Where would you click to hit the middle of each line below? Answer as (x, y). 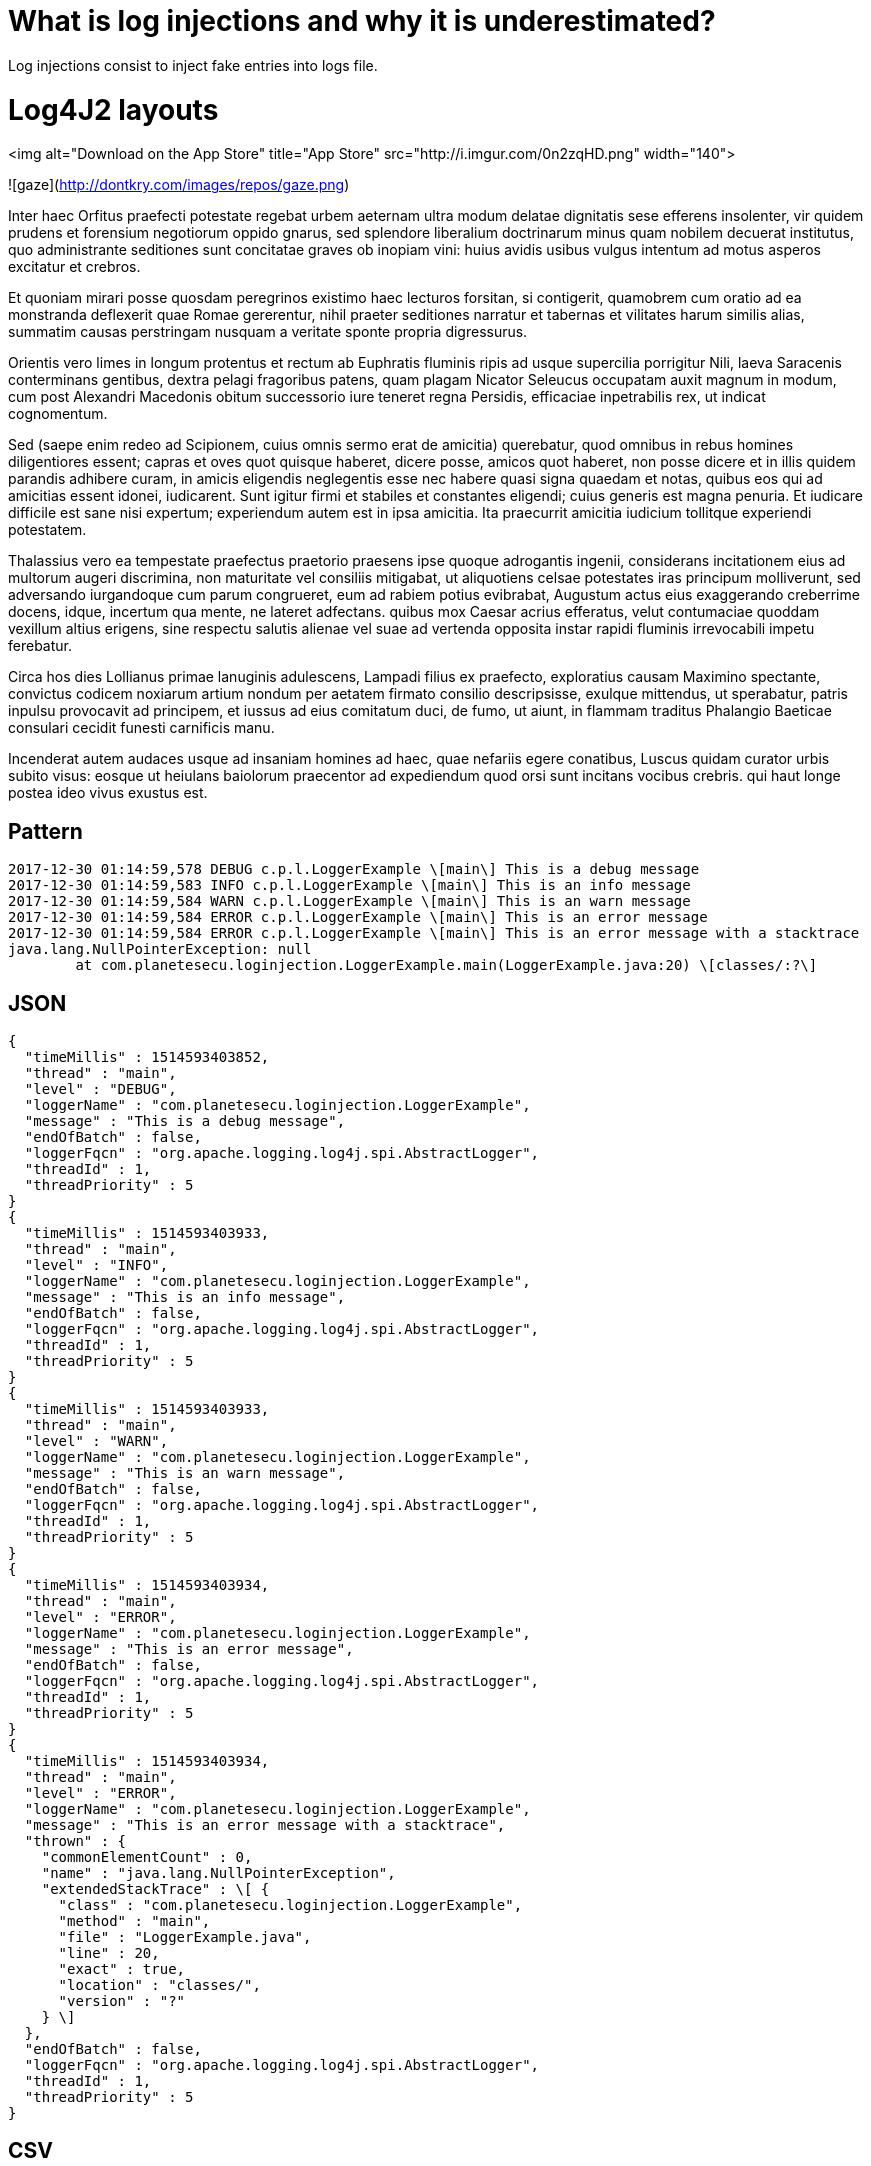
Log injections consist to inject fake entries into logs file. (193, 65)
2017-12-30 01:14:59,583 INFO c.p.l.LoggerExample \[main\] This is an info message (349, 885)
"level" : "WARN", (96, 1440)
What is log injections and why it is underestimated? (362, 21)
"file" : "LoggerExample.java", (185, 1936)
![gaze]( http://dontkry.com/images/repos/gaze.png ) (179, 185)
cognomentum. (58, 414)
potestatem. (47, 530)
